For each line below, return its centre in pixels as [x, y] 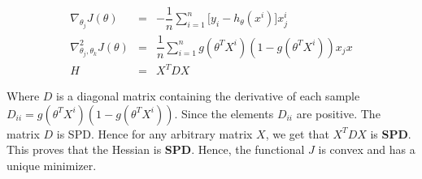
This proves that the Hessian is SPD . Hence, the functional [156, 149]
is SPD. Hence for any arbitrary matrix [154, 133]
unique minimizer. [52, 165]
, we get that [297, 133]
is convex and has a [367, 149]
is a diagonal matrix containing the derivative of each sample [208, 96]
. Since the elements [224, 113]
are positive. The [338, 113]
